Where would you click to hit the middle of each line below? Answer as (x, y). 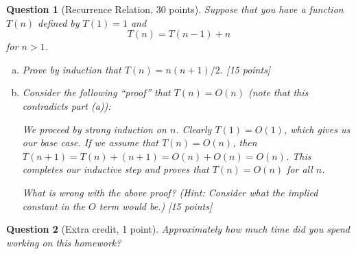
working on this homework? (64, 242)
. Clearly (194, 129)
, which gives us (317, 129)
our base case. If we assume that (90, 142)
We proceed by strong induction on (94, 129)
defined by (59, 22)
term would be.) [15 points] (156, 206)
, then (245, 142)
